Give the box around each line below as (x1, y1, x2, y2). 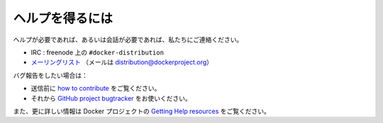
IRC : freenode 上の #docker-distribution (30, 48, 165, 57)
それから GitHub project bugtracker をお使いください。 (30, 94, 191, 102)
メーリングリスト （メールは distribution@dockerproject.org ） (30, 58, 213, 66)
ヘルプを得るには (13, 11, 113, 26)
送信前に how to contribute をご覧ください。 (30, 84, 161, 93)
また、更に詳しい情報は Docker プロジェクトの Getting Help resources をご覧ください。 (13, 107, 271, 115)
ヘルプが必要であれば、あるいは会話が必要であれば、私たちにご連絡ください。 (13, 35, 243, 44)
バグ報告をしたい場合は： (13, 71, 88, 79)
